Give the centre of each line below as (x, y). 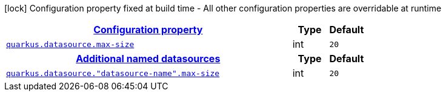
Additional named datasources (148, 59)
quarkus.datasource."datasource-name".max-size (113, 73)
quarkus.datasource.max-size (70, 44)
